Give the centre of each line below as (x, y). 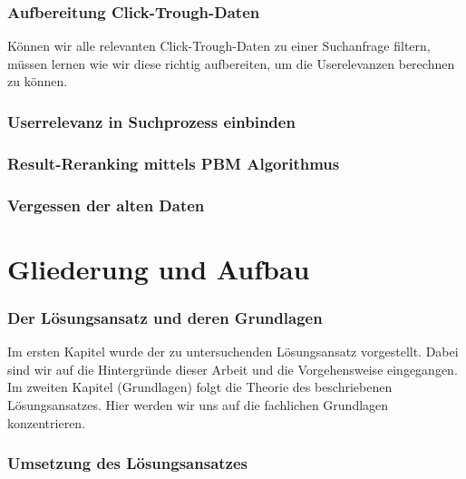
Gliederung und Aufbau (159, 268)
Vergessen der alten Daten (106, 205)
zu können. (38, 81)
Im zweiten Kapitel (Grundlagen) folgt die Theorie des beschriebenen (200, 387)
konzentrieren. (47, 422)
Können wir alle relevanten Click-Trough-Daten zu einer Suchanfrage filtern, (219, 46)
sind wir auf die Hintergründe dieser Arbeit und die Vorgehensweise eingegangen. (233, 369)
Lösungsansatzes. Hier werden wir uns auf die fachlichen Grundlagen (198, 404)
